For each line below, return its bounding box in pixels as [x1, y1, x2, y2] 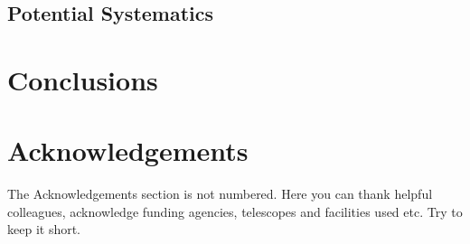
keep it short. [7, 220, 81, 239]
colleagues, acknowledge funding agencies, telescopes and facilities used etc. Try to [7, 202, 463, 221]
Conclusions [7, 61, 158, 98]
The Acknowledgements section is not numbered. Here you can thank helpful [7, 184, 433, 203]
